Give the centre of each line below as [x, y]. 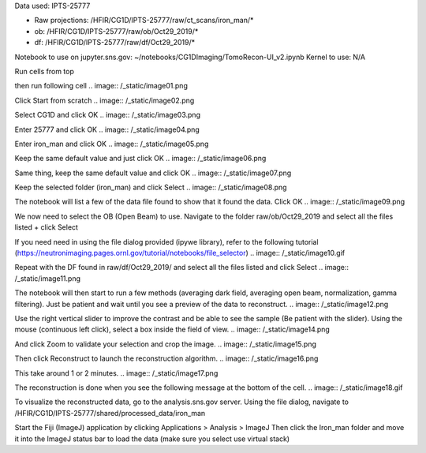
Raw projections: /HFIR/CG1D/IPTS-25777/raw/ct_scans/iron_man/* [144, 21]
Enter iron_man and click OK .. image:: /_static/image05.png [112, 144]
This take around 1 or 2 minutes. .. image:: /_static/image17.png [116, 373]
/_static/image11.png [47, 278]
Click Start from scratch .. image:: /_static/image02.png [105, 100]
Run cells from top [44, 71]
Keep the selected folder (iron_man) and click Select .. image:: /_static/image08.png [151, 187]
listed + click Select [47, 227]
